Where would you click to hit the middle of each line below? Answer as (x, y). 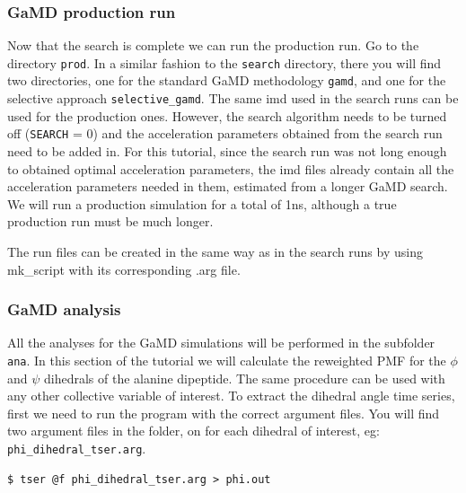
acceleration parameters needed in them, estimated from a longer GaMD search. (228, 186)
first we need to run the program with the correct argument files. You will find (224, 413)
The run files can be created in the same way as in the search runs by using (215, 251)
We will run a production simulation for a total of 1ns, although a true (202, 203)
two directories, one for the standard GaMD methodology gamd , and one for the (227, 80)
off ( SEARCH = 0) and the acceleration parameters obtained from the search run (225, 133)
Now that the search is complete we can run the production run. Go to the (213, 45)
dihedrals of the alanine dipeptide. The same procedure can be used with (245, 378)
